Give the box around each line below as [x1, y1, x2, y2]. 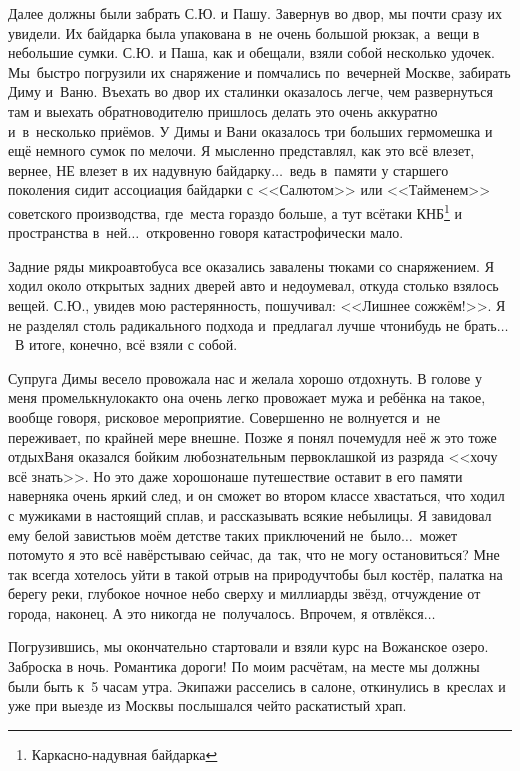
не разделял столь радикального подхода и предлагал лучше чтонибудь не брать [8, 314, 497, 335]
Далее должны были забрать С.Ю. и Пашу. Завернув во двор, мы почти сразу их [8, 3, 502, 23]
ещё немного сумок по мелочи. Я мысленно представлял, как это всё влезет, [8, 140, 475, 161]
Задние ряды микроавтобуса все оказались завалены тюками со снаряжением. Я [8, 255, 495, 276]
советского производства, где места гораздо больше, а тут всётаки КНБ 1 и [8, 199, 463, 223]
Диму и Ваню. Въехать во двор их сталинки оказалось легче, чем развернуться [8, 81, 493, 102]
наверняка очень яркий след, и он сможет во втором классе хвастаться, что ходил [8, 485, 505, 506]
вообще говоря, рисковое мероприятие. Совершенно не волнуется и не [8, 406, 441, 427]
